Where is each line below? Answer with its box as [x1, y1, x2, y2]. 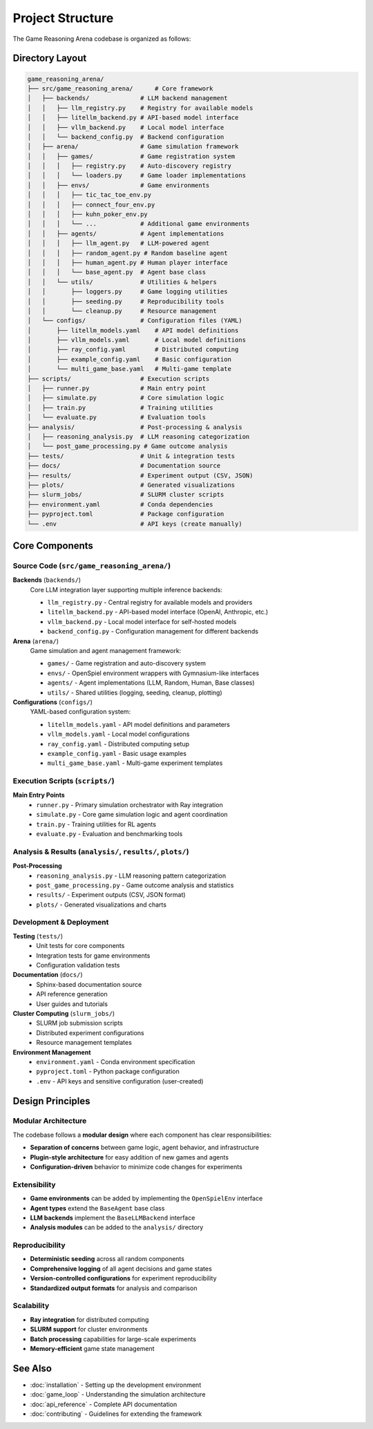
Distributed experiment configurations [36, 1028, 144, 1037]
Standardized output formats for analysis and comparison [30, 1284, 198, 1292]
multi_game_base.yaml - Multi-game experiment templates [47, 759, 223, 767]
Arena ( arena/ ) [12, 636, 59, 645]
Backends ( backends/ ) [12, 576, 82, 584]
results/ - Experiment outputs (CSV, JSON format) [36, 891, 186, 899]
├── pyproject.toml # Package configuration [27, 510, 224, 518]
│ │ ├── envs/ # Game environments [27, 181, 210, 189]
